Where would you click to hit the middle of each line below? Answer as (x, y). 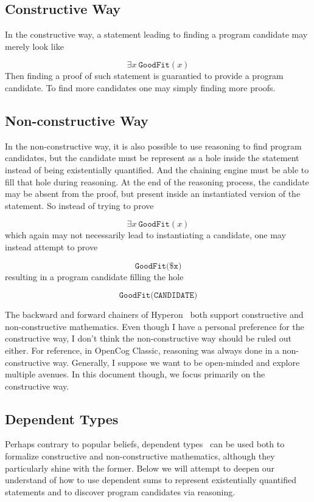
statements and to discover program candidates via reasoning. (120, 491)
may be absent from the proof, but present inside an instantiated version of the (153, 194)
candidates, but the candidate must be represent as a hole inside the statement (152, 158)
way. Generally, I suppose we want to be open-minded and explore (176, 362)
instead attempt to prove (51, 246)
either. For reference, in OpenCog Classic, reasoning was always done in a (142, 350)
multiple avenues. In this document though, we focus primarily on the (135, 374)
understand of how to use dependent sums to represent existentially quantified (151, 480)
